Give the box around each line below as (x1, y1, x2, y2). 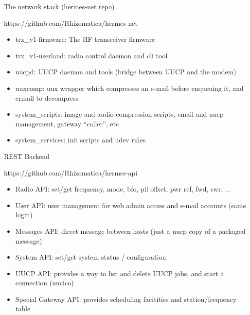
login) (15, 210, 33, 220)
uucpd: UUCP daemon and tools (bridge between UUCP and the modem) (15, 67, 236, 77)
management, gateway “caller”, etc (15, 118, 119, 128)
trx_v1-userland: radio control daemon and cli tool (15, 50, 168, 60)
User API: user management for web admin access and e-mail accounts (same (15, 200, 246, 210)
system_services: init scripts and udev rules (15, 135, 146, 145)
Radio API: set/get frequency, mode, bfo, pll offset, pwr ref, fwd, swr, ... (15, 184, 231, 194)
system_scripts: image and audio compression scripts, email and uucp (15, 109, 224, 119)
